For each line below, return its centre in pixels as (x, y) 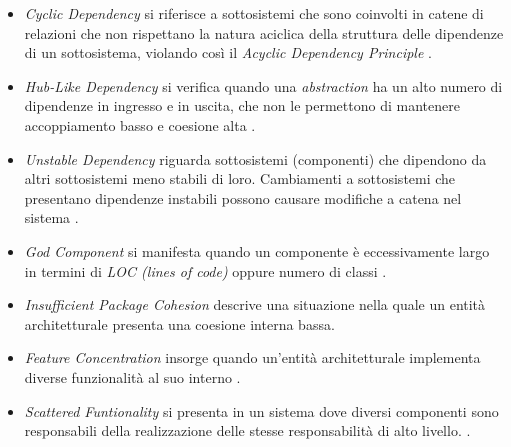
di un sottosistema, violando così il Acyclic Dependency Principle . (228, 52)
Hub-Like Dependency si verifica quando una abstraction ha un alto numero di (263, 85)
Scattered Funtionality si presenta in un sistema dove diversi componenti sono (261, 410)
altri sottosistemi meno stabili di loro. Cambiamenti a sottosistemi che (240, 178)
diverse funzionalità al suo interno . (132, 376)
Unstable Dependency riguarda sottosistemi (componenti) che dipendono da (255, 158)
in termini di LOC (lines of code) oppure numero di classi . (205, 270)
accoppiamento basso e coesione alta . (140, 124)
